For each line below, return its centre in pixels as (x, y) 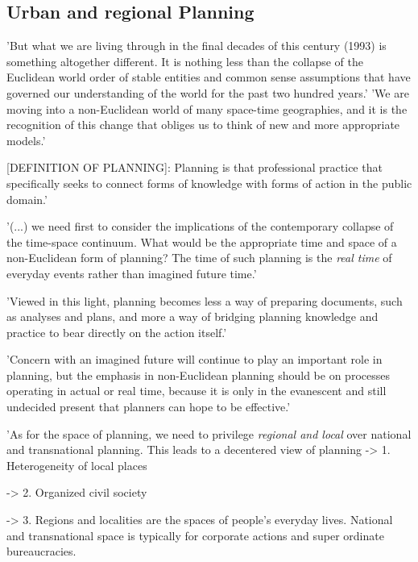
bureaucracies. (41, 551)
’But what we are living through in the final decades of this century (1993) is (197, 46)
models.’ (26, 140)
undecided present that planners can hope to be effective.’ (149, 407)
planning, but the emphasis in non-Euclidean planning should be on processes (198, 375)
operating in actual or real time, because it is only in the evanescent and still (197, 391)
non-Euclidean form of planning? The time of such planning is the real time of (199, 258)
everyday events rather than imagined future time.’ (132, 273)
